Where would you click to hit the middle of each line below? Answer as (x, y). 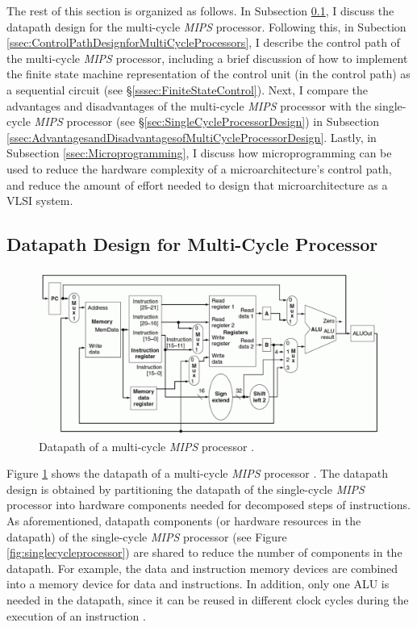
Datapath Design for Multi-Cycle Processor (192, 244)
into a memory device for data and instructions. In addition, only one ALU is (198, 584)
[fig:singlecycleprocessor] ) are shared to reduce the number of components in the (204, 552)
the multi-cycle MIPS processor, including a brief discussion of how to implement (207, 58)
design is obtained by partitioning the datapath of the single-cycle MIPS (186, 489)
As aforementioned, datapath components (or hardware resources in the (184, 521)
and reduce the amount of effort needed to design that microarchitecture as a (197, 184)
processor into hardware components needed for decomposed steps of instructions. (208, 505)
